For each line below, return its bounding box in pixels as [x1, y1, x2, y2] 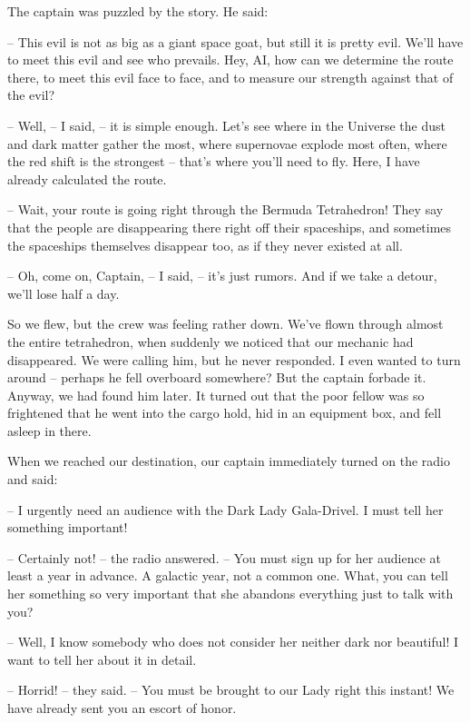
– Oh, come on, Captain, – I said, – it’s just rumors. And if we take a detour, [7, 266, 437, 285]
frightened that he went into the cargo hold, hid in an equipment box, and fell [7, 403, 442, 422]
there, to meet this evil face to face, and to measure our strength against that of [7, 67, 454, 86]
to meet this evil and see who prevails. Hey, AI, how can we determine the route [7, 50, 454, 69]
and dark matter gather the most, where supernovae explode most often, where [7, 134, 447, 153]
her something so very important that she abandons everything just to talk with [7, 584, 454, 603]
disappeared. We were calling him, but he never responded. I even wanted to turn [7, 350, 461, 369]
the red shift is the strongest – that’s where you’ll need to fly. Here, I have [7, 152, 420, 171]
